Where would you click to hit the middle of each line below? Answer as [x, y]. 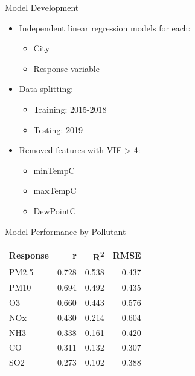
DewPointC [55, 210]
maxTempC [55, 190]
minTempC [54, 170]
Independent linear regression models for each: [105, 28]
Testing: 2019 [58, 129]
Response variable [66, 68]
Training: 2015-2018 [70, 109]
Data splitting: [46, 89]
